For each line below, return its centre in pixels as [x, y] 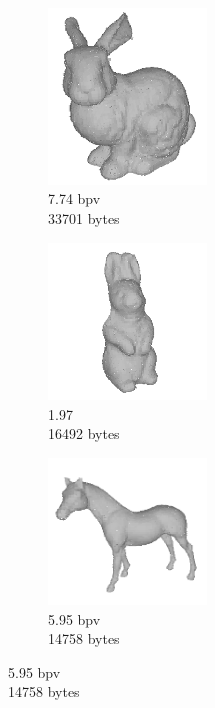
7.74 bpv [74, 198]
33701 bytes [84, 217]
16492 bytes [84, 433]
